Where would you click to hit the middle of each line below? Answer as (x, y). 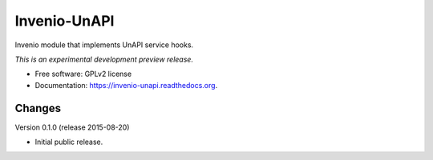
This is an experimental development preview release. (104, 59)
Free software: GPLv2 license (83, 74)
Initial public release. (69, 142)
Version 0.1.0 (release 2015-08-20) (72, 127)
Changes (38, 108)
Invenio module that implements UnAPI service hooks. (104, 45)
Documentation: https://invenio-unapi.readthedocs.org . (126, 85)
